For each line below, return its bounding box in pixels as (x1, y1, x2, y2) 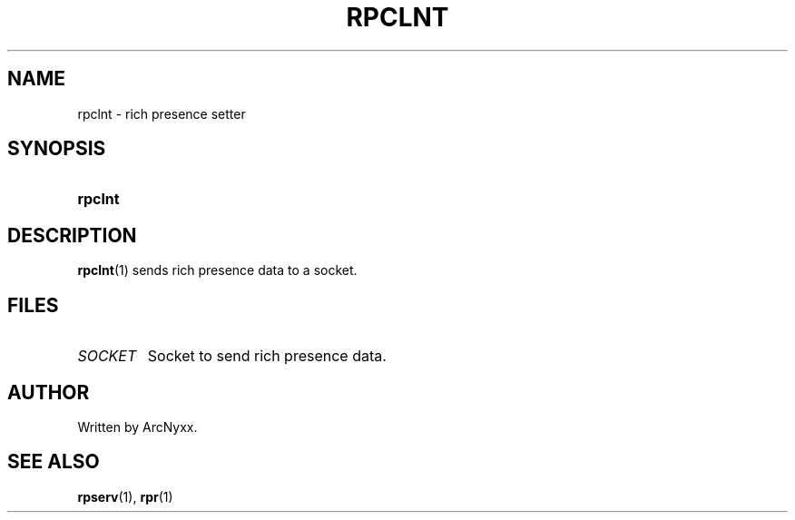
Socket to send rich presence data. (147, 347, 387, 366)
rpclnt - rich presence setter (77, 105, 246, 122)
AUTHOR (7, 380, 90, 404)
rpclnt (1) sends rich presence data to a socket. (77, 262, 358, 279)
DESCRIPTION (7, 223, 137, 247)
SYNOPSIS (7, 137, 106, 161)
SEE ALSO (7, 450, 100, 474)
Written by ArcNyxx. (77, 418, 198, 435)
